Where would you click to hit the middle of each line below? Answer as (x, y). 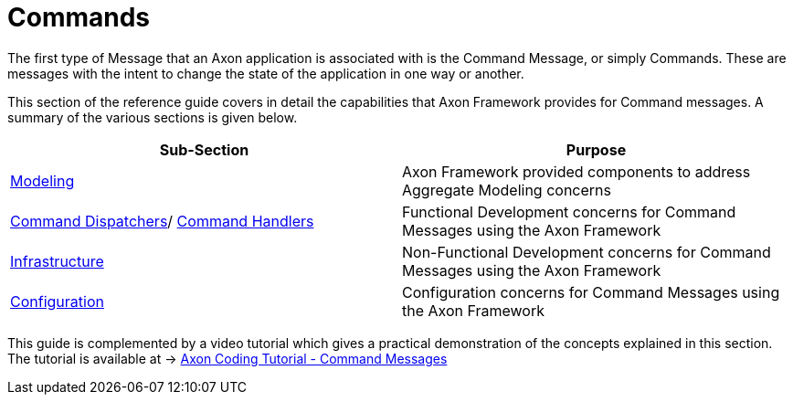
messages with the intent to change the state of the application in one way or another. (266, 73)
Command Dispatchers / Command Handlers (162, 221)
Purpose (596, 149)
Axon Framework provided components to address (576, 171)
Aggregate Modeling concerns (507, 190)
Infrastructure (57, 261)
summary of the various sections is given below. (153, 117)
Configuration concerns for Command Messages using (591, 292)
